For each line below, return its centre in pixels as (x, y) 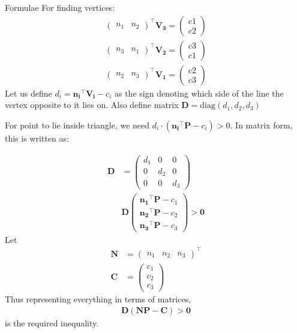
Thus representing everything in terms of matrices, (98, 298)
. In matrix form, (261, 124)
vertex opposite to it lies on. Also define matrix (92, 105)
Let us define (28, 93)
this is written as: (37, 138)
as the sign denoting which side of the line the (199, 93)
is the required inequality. (52, 323)
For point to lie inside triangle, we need (77, 124)
